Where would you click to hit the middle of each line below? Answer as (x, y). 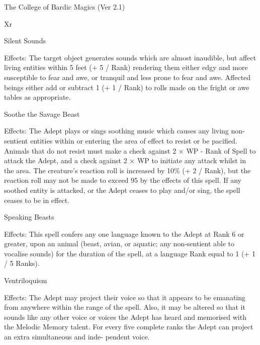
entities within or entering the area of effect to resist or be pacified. (134, 140)
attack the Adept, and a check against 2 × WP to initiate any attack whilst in (125, 160)
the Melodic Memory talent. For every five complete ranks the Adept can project (129, 327)
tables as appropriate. (37, 97)
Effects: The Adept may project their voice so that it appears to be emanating (125, 297)
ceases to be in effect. (37, 200)
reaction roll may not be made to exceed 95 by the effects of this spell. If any (123, 180)
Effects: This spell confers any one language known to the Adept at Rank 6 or (124, 233)
